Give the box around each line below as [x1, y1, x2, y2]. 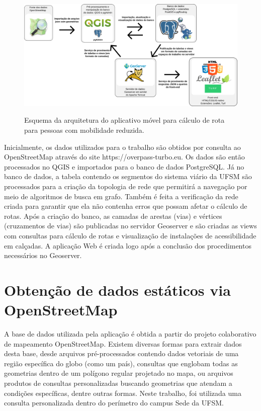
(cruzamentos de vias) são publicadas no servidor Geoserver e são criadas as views [4, 220, 257, 231]
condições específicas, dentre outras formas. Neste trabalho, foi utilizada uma [4, 387, 241, 398]
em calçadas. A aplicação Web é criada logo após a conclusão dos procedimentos [4, 240, 251, 251]
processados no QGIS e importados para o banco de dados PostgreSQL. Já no [4, 161, 244, 172]
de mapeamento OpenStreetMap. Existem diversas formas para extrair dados [4, 338, 242, 349]
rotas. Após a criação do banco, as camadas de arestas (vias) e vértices [4, 210, 222, 221]
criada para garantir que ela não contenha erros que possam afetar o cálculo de [4, 201, 247, 211]
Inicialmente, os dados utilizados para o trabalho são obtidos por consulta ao [4, 141, 241, 152]
